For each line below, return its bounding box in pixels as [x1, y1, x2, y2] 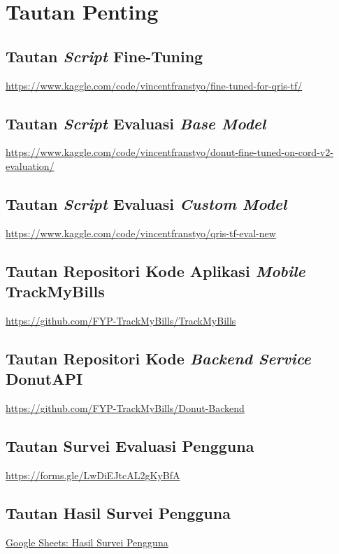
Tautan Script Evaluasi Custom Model [6, 192, 287, 214]
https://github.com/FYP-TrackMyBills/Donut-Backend [6, 401, 245, 415]
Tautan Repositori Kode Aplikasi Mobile [6, 260, 305, 281]
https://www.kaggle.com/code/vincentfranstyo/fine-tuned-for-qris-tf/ [6, 78, 303, 92]
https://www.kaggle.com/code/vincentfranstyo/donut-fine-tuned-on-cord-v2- [6, 145, 333, 159]
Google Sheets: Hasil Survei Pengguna [6, 534, 168, 549]
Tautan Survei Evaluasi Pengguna [6, 435, 254, 457]
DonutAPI [6, 368, 83, 390]
